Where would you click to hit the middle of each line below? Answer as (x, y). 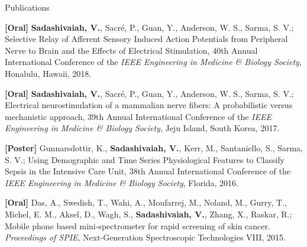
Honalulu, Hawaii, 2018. (48, 73)
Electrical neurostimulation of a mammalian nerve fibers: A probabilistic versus (149, 105)
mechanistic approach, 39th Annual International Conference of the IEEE (138, 116)
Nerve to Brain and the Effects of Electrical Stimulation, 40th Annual (131, 50)
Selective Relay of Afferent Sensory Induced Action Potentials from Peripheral (146, 39)
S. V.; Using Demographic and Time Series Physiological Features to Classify (145, 159)
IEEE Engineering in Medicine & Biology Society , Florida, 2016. (122, 182)
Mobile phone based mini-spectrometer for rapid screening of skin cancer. (138, 225)
